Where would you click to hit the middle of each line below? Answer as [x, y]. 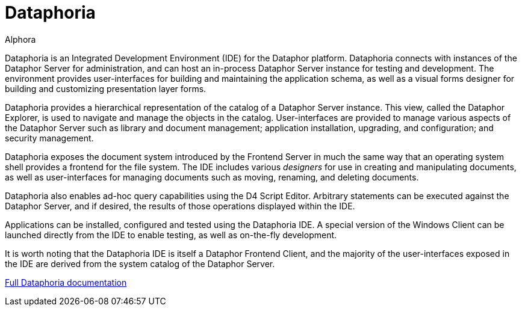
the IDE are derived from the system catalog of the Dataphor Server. [140, 263]
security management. [49, 138]
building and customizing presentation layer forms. [106, 88]
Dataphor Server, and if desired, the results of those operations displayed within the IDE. [180, 206]
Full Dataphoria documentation [66, 282]
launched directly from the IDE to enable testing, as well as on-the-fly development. [171, 235]
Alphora [20, 39]
